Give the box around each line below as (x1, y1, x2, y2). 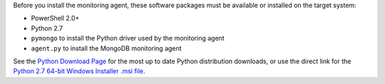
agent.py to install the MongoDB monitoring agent (31, 43, 182, 53)
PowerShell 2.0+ (31, 14, 80, 23)
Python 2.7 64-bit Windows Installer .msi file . (13, 67, 145, 75)
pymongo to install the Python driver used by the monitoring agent (31, 34, 225, 43)
